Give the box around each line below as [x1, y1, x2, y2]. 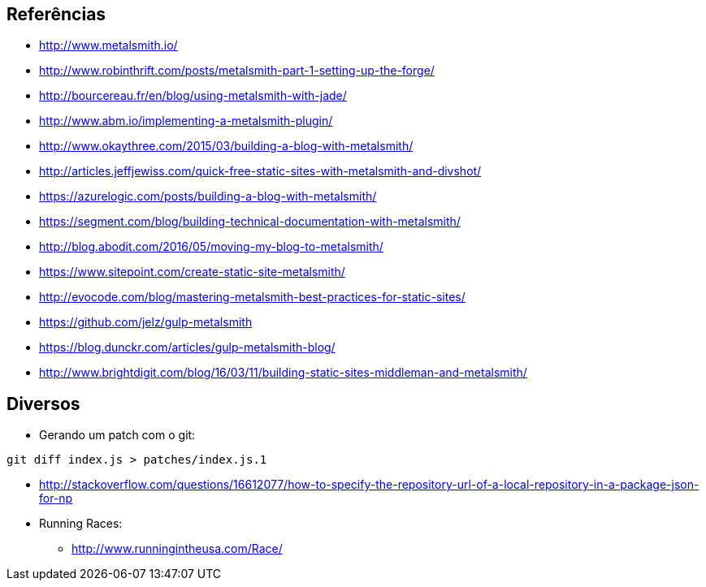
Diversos [6, 393, 80, 414]
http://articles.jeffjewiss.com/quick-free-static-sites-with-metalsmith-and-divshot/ [39, 164, 482, 179]
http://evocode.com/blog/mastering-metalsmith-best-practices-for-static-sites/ [39, 290, 466, 304]
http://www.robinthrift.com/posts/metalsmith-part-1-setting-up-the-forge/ [39, 63, 435, 78]
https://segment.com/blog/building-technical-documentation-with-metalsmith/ [39, 214, 461, 229]
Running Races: [39, 516, 123, 531]
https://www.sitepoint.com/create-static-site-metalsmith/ [39, 265, 345, 279]
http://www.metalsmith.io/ [39, 38, 178, 53]
